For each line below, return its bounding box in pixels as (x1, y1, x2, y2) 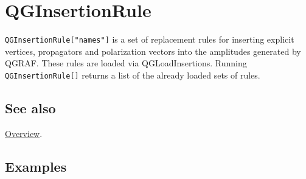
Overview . (5, 127, 43, 139)
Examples (5, 156, 67, 175)
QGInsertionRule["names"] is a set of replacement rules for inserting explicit (5, 33, 294, 46)
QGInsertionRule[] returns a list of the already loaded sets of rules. (5, 68, 260, 81)
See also (5, 99, 56, 118)
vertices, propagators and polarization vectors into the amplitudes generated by (5, 44, 301, 57)
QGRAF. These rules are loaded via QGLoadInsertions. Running (5, 57, 247, 69)
